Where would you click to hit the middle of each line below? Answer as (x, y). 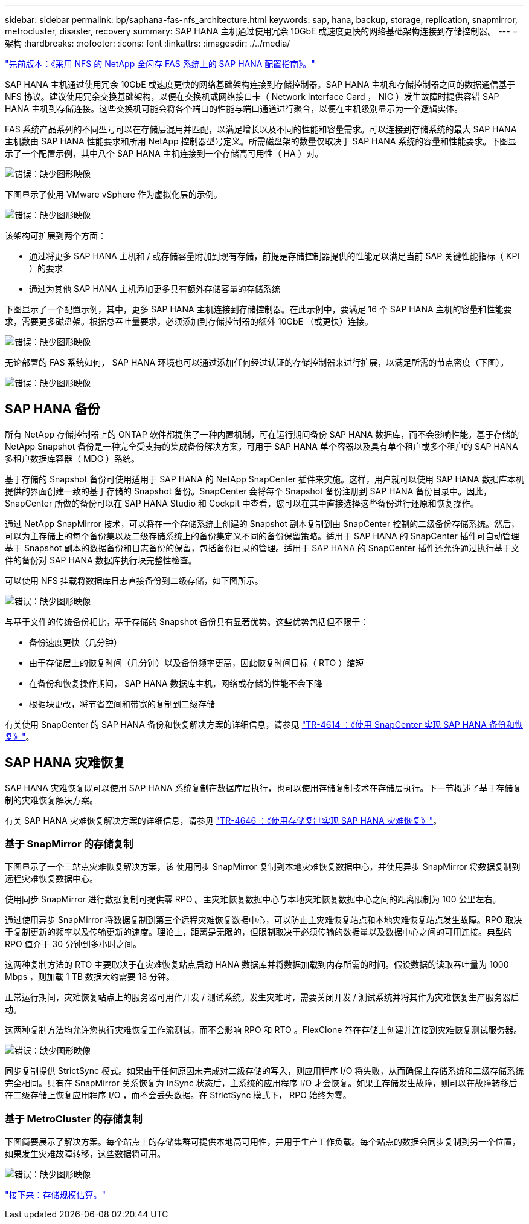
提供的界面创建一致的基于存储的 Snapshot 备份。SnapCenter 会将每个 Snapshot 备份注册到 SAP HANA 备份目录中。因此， (248, 491)
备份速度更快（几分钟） (75, 642)
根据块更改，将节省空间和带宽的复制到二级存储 (122, 704)
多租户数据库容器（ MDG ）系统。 (72, 458)
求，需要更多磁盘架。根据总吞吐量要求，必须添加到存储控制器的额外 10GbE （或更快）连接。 (189, 321)
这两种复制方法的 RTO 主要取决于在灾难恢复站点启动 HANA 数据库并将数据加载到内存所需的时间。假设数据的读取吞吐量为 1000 (257, 965)
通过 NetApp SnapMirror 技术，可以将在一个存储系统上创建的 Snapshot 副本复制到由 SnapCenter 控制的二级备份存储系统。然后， (262, 523)
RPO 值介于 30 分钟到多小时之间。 (73, 944)
